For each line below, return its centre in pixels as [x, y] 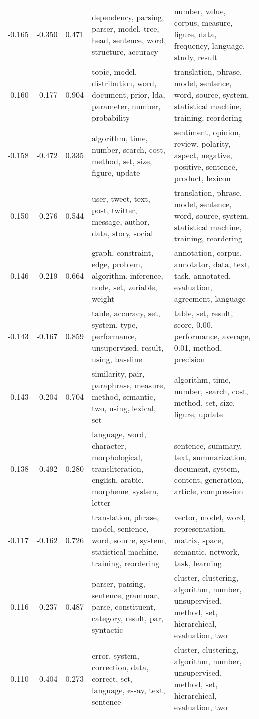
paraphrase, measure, [129, 385]
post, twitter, [115, 210]
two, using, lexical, [124, 408]
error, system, [116, 655]
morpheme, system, [125, 491]
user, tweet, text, [121, 198]
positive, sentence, [206, 166]
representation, [200, 529]
